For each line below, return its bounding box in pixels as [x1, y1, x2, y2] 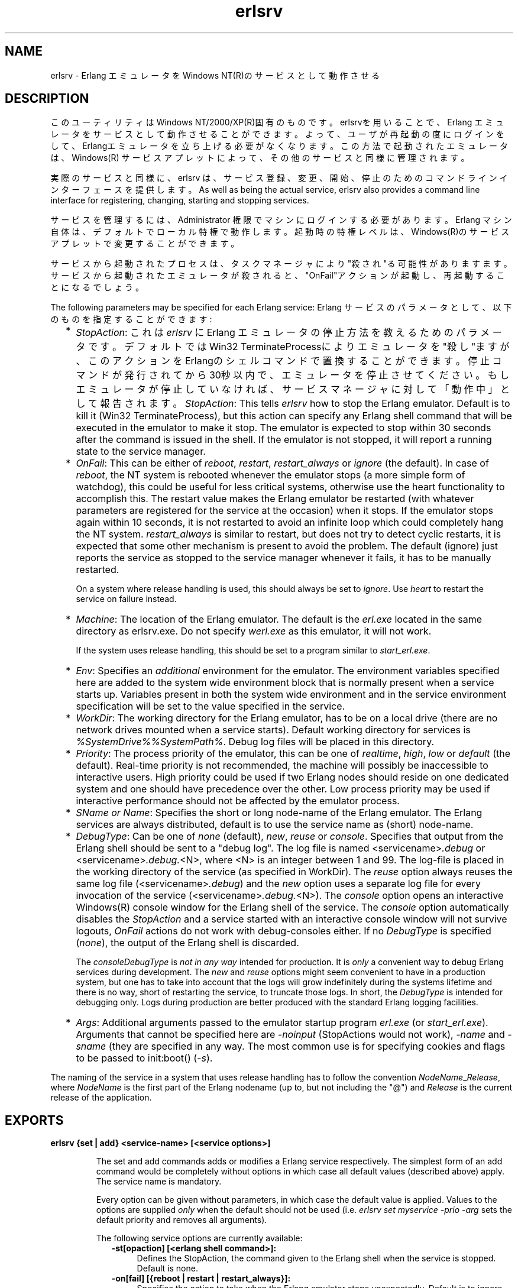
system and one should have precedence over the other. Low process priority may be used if [76, 783, 490, 795]
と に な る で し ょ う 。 [50, 282, 144, 293]
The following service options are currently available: [96, 1233, 303, 1244]
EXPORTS [5, 1112, 64, 1128]
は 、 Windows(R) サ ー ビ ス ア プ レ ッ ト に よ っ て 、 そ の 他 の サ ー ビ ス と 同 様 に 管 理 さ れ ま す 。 [50, 153, 470, 163]
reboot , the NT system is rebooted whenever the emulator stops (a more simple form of [76, 469, 465, 481]
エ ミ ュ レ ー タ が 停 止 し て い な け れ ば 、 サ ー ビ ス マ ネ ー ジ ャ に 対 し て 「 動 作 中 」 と [76, 383, 510, 396]
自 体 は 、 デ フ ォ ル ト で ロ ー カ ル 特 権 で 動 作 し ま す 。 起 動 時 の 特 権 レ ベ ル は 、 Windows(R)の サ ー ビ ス [50, 226, 510, 237]
